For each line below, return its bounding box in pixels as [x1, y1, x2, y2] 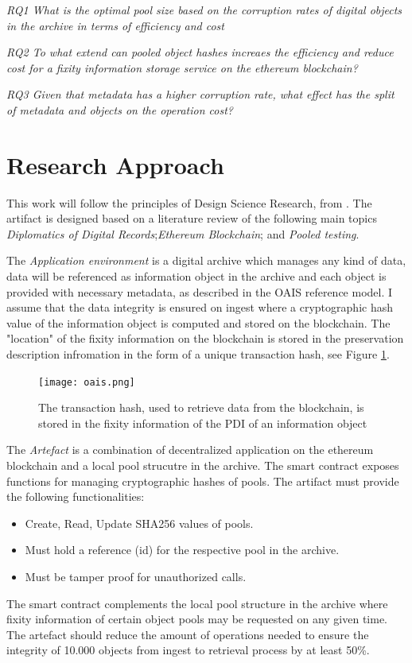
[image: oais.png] [38, 376, 135, 388]
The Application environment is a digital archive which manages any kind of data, [6, 252, 406, 269]
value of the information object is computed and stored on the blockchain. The [6, 314, 391, 331]
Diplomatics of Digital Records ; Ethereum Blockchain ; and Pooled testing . [6, 225, 360, 242]
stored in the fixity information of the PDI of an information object [38, 414, 367, 431]
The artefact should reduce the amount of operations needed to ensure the [6, 626, 369, 642]
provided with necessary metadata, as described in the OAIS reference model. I [6, 283, 393, 300]
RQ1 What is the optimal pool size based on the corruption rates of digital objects [6, 2, 402, 17]
